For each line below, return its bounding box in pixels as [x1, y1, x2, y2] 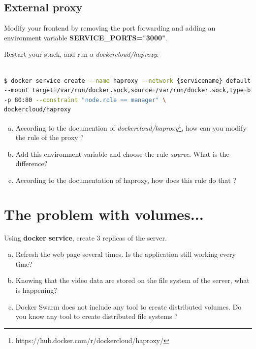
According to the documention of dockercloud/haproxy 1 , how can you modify [15, 121, 247, 133]
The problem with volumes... [4, 204, 204, 224]
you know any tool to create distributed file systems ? [15, 311, 178, 321]
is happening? [15, 285, 57, 295]
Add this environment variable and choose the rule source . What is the [15, 148, 229, 159]
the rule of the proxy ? [15, 132, 84, 142]
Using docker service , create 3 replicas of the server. [4, 232, 167, 243]
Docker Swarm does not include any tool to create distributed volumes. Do [15, 301, 242, 312]
